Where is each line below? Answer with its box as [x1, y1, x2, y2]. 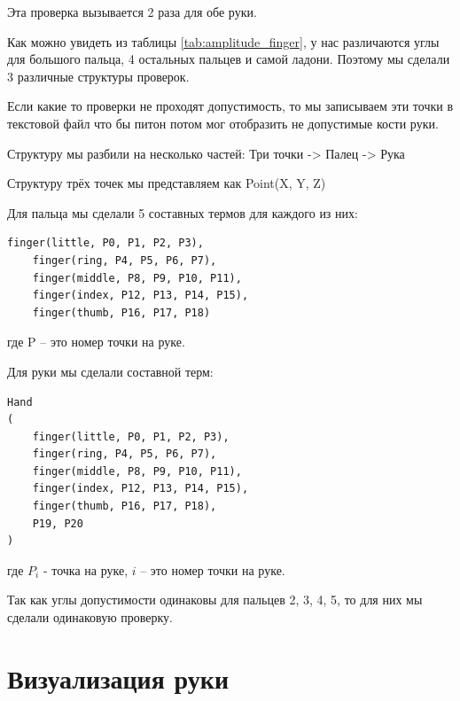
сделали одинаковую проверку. [7, 608, 174, 627]
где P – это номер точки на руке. [7, 332, 185, 351]
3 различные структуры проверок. [7, 66, 190, 85]
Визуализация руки [7, 659, 230, 696]
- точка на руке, [43, 560, 129, 579]
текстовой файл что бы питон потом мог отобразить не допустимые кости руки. [7, 113, 439, 132]
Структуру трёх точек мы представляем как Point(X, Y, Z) [7, 174, 326, 192]
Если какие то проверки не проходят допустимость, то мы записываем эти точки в [7, 97, 454, 115]
